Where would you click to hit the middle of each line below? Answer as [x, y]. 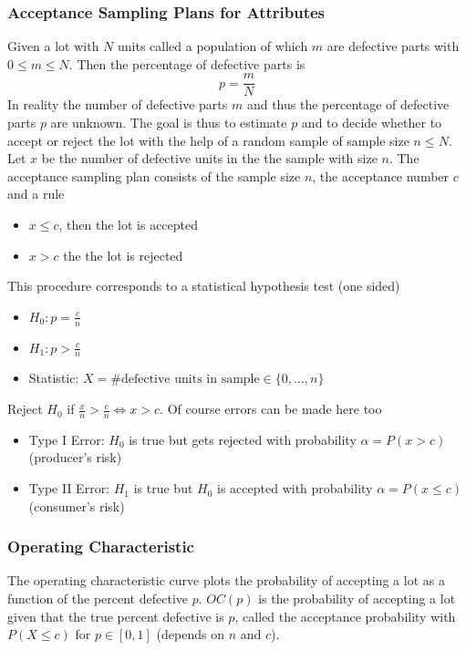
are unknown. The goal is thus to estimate [169, 123]
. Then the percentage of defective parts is [187, 63]
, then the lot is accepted [129, 225]
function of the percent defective [98, 598]
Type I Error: [67, 439]
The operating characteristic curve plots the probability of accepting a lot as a [226, 580]
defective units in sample [190, 380]
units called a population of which [213, 46]
